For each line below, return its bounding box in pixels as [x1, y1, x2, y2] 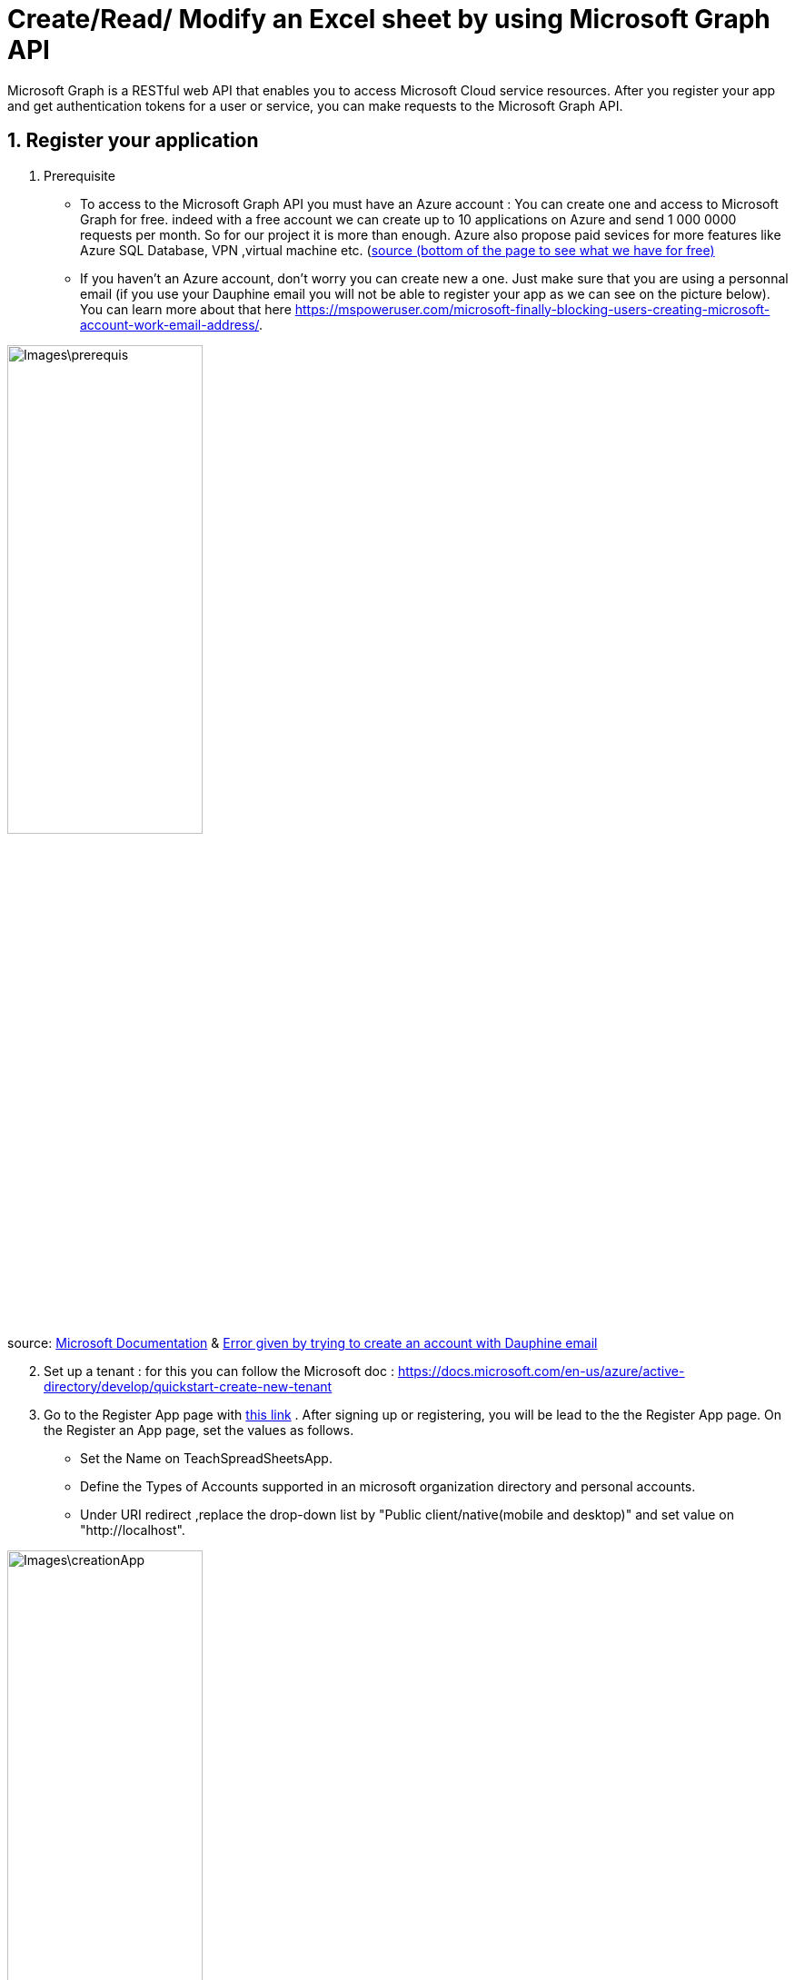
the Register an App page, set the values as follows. [44, 1421, 354, 1438]
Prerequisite [44, 167, 115, 183]
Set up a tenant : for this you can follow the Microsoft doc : [44, 1362, 394, 1379]
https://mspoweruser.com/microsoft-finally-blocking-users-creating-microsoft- [294, 301, 770, 317]
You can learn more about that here [80, 301, 292, 317]
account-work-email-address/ [80, 316, 260, 332]
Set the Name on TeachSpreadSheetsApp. [80, 1450, 333, 1466]
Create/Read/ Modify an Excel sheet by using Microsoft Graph [7, 4, 770, 35]
